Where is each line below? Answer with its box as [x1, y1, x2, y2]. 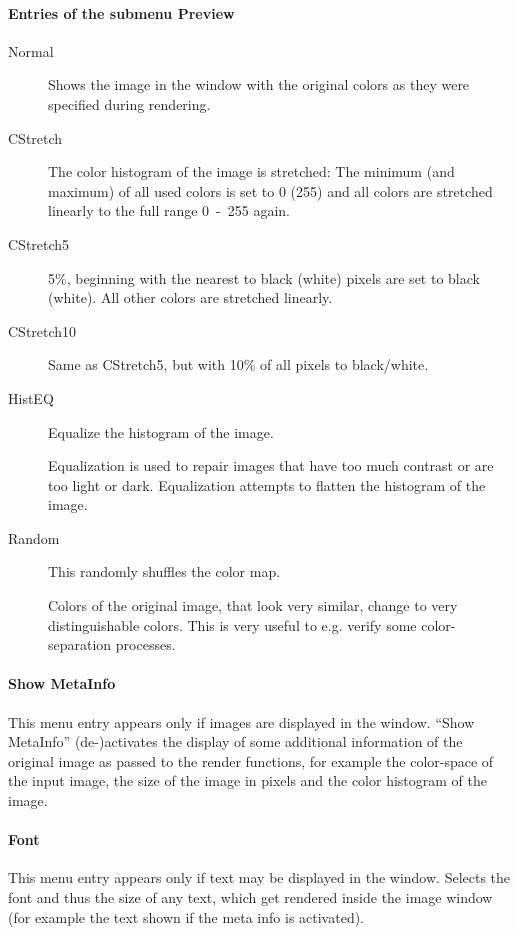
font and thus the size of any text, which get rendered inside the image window [8, 887, 493, 908]
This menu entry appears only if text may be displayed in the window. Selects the [8, 867, 511, 888]
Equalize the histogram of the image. [48, 421, 274, 442]
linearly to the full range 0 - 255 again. [48, 200, 290, 221]
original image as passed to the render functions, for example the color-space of [8, 750, 494, 771]
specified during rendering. [48, 93, 211, 114]
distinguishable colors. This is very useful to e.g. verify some [48, 614, 417, 635]
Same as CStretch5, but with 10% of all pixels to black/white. [48, 354, 429, 375]
